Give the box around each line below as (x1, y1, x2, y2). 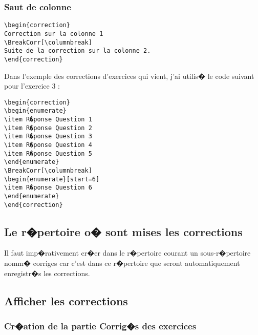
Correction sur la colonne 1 (4, 30, 103, 37)
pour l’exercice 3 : (4, 80, 60, 91)
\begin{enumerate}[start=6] (4, 175, 100, 183)
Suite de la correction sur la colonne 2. (4, 47, 151, 55)
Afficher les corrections (4, 292, 128, 308)
